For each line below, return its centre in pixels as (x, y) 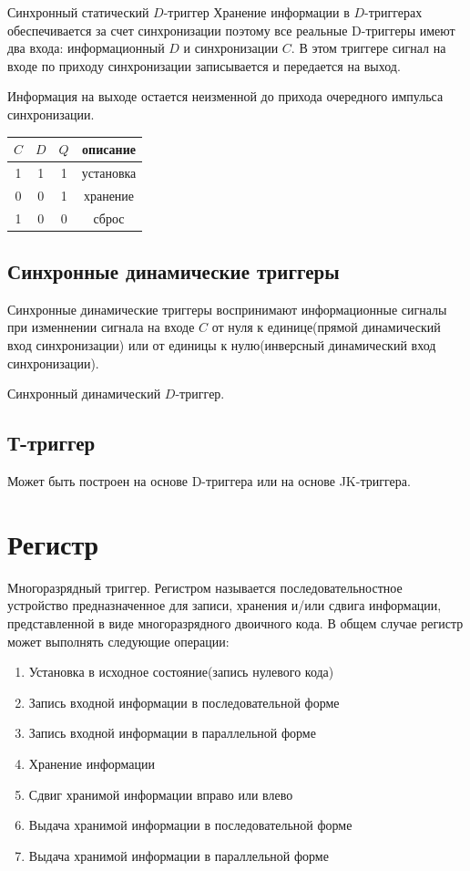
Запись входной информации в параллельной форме (172, 733)
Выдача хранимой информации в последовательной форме (190, 825)
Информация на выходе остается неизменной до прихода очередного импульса (225, 96)
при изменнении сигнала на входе (101, 327)
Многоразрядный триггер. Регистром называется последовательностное (205, 587)
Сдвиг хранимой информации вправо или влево (161, 794)
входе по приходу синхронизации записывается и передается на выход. (204, 65)
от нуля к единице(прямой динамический (326, 327)
